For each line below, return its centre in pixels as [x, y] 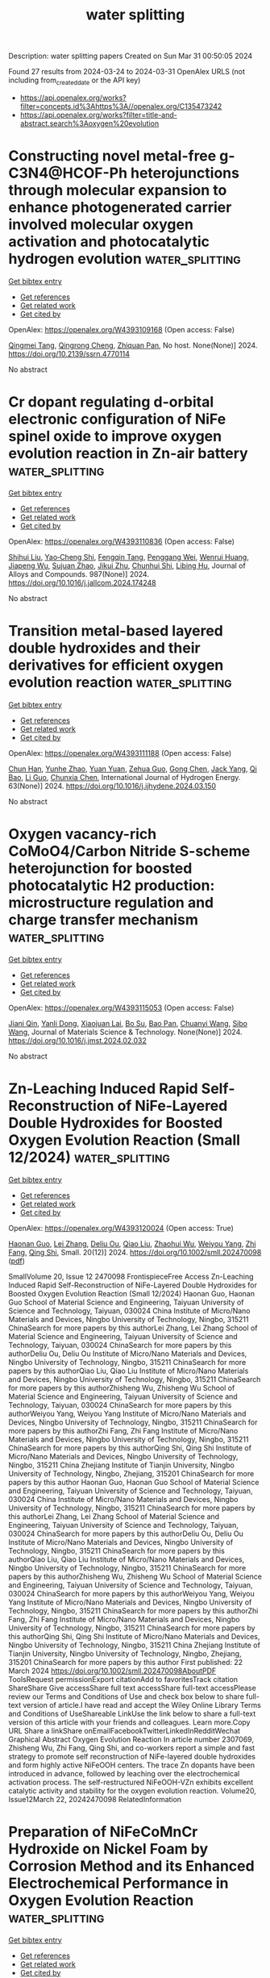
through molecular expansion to [118, 190]
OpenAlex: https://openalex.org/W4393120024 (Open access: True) [121, 1228]
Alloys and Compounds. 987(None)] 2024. [79, 574]
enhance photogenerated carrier [120, 208]
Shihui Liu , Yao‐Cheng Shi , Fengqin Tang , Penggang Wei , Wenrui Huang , [129, 557]
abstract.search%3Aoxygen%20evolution [89, 123]
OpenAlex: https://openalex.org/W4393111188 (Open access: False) [120, 753]
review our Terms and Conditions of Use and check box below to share [126, 1696]
